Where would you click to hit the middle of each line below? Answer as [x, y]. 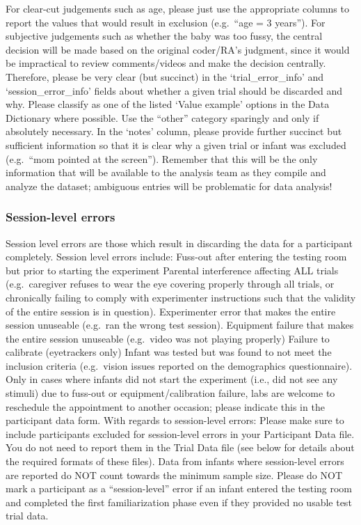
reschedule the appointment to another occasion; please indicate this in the [165, 406]
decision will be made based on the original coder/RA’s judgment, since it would [178, 49]
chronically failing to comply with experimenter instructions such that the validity [181, 297]
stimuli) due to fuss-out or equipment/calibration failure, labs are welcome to [170, 393]
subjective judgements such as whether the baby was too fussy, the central [164, 36]
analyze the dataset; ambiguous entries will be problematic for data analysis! [169, 186]
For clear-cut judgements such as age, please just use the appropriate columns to [177, 8]
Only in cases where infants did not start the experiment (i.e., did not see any [172, 379]
